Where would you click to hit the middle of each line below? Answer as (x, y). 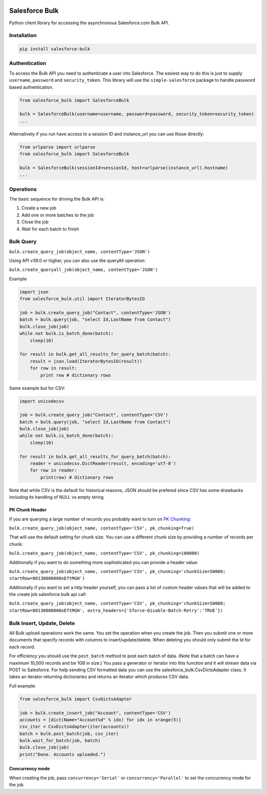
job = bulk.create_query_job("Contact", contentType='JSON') (95, 313)
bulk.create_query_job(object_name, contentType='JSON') (80, 252)
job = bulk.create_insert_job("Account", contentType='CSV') (95, 713)
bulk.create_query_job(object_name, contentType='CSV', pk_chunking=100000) (104, 553)
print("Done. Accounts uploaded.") (63, 754)
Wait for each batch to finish (50, 229)
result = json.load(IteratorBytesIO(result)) (86, 361)
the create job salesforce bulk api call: (48, 594)
